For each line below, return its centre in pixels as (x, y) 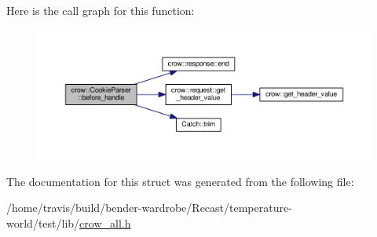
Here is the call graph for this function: (101, 10)
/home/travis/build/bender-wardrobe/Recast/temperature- (149, 208)
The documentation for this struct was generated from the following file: (180, 181)
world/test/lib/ (43, 222)
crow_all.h (105, 222)
